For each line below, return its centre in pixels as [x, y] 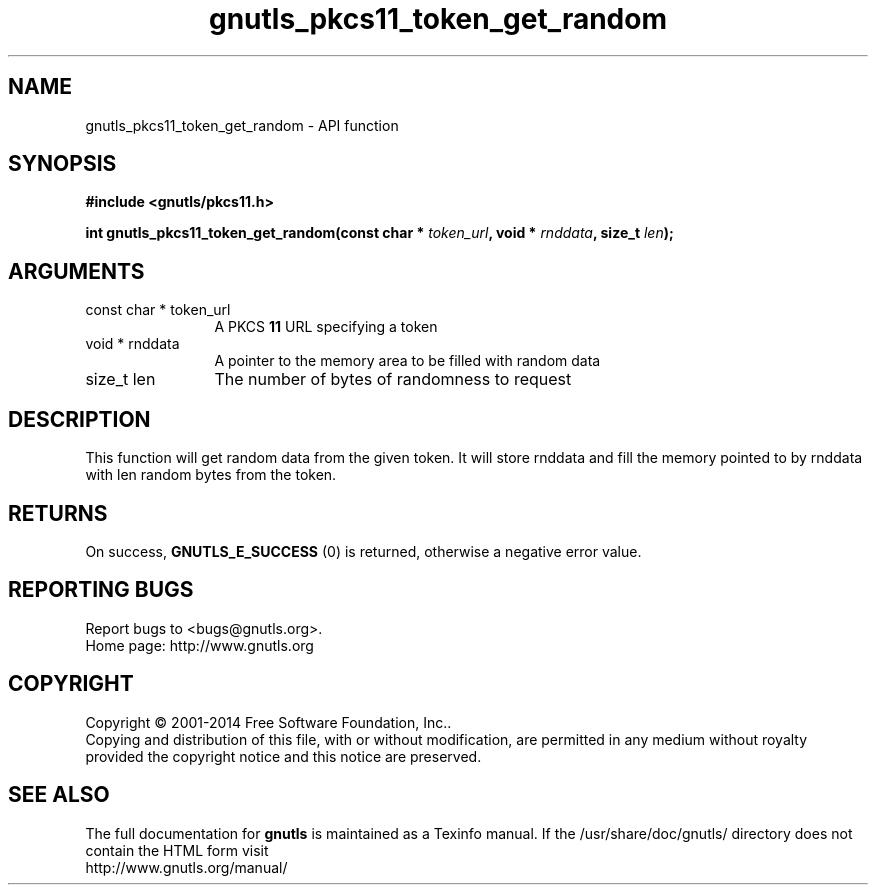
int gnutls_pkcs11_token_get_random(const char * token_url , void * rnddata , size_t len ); [379, 233]
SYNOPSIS [62, 164]
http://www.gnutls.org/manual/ [186, 867]
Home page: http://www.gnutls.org [199, 645]
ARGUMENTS [76, 271]
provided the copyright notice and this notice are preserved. [283, 756]
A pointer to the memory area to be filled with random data [407, 361]
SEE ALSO [59, 795]
